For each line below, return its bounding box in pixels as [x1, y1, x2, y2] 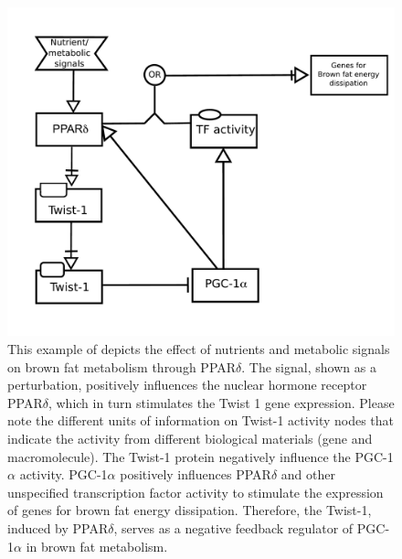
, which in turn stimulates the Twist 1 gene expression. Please [48, 392, 395, 412]
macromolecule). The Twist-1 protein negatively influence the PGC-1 [7, 446, 394, 466]
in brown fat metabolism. [26, 536, 168, 555]
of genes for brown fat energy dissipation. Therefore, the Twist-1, [7, 500, 372, 520]
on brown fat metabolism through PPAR [7, 357, 237, 376]
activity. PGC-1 [19, 465, 108, 484]
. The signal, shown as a [241, 357, 376, 376]
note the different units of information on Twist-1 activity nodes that [7, 411, 395, 430]
